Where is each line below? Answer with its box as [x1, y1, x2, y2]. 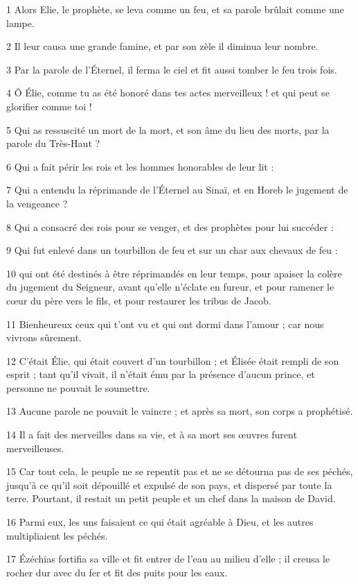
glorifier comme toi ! [6, 98, 92, 113]
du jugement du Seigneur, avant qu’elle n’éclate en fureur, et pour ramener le [6, 280, 334, 294]
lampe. [6, 15, 35, 30]
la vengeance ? [6, 196, 68, 210]
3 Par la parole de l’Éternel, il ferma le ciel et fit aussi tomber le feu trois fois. [6, 62, 337, 76]
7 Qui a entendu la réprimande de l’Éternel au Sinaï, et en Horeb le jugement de [6, 182, 348, 197]
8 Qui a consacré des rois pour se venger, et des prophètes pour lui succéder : [6, 219, 334, 234]
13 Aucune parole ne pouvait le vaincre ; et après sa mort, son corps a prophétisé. [6, 404, 353, 418]
